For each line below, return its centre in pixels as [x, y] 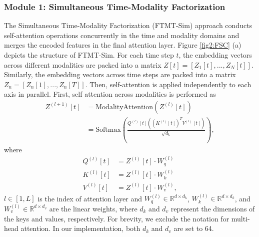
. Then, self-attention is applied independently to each [168, 84]
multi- [240, 218]
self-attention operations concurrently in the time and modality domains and [122, 35]
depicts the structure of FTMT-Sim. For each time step [89, 55]
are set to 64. [194, 228]
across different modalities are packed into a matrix [83, 64]
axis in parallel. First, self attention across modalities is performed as [110, 94]
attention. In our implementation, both [80, 228]
